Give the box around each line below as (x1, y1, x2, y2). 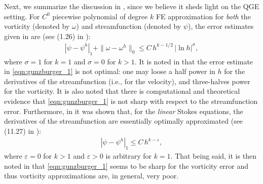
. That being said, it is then (170, 151, 256, 161)
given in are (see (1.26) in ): (4, 30, 91, 41)
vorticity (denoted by (4, 21, 70, 31)
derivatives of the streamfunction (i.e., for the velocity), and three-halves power (4, 76, 250, 86)
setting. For (4, 11, 40, 21)
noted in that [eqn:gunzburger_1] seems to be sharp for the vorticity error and (4, 160, 249, 171)
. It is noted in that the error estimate (134, 56, 253, 66)
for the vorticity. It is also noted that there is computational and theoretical (4, 86, 240, 96)
